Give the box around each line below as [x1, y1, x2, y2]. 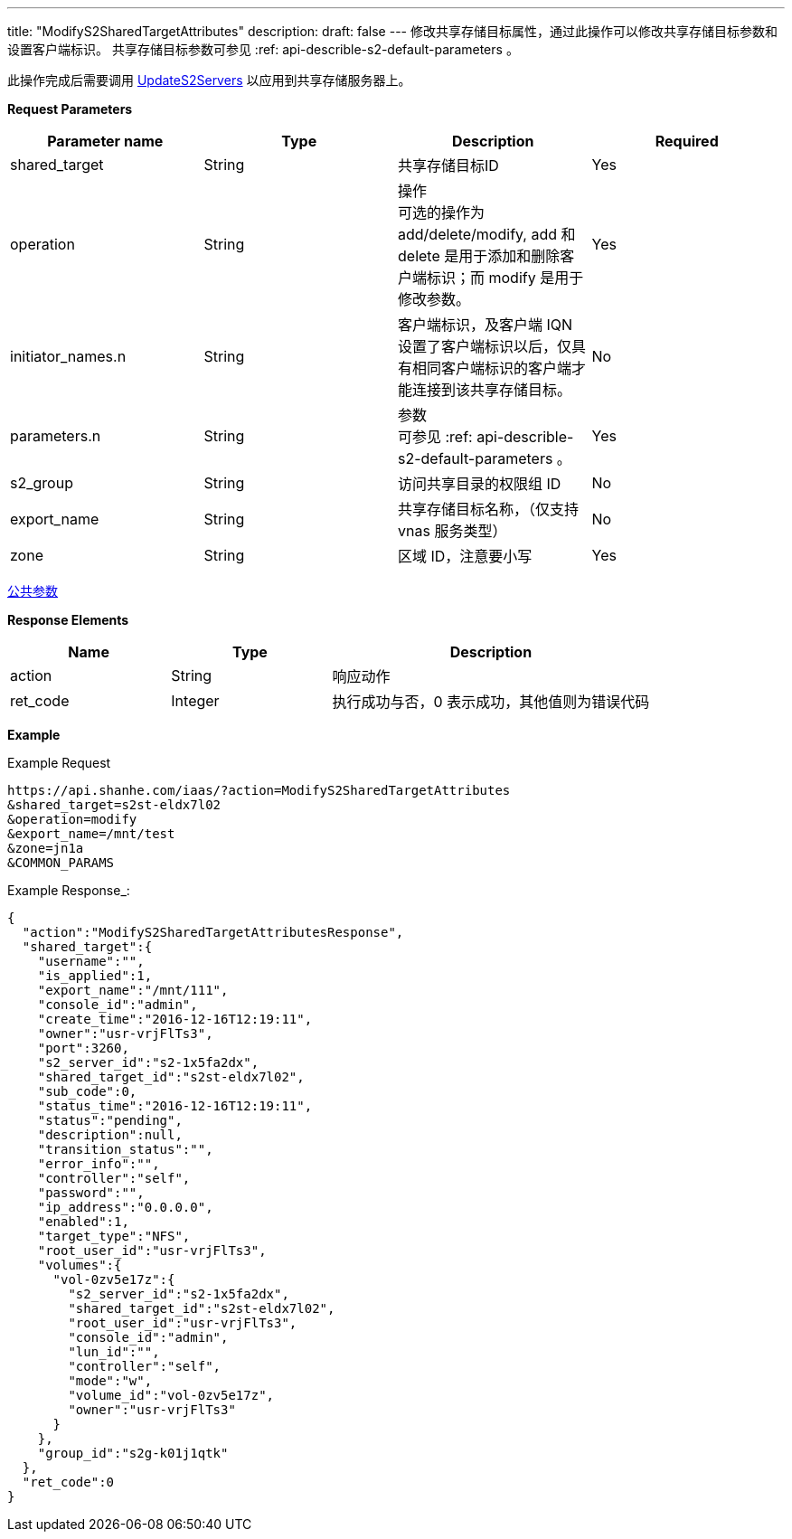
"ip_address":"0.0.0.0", [37, 1200, 213, 1214]
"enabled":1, [37, 1214, 129, 1229]
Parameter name [47, 132, 164, 150]
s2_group [10, 474, 73, 492]
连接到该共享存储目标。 [412, 381, 572, 399]
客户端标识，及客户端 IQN [398, 316, 573, 334]
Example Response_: [7, 883, 130, 898]
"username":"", [37, 954, 145, 968]
